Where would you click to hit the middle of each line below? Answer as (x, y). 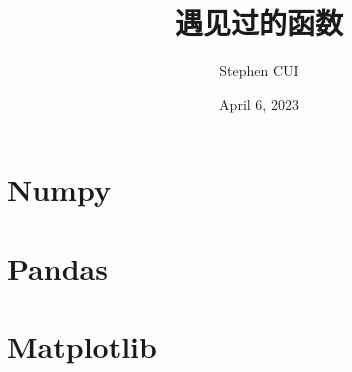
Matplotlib (82, 346)
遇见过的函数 (258, 22)
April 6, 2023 (259, 103)
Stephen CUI (259, 70)
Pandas (57, 267)
